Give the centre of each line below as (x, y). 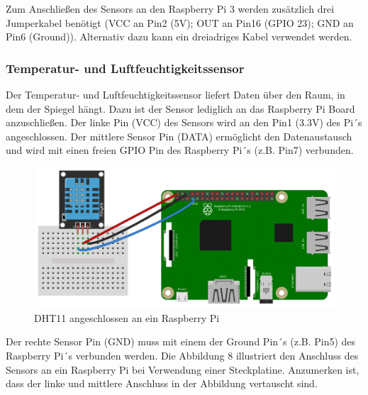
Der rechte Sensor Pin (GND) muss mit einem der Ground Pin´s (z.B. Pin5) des (181, 341)
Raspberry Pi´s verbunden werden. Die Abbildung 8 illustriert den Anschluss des (182, 356)
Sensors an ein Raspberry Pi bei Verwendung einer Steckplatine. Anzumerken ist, (183, 369)
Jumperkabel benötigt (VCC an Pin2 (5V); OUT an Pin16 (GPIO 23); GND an (180, 22)
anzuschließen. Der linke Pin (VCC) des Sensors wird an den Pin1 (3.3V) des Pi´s (184, 122)
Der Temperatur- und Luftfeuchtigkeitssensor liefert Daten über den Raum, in (175, 94)
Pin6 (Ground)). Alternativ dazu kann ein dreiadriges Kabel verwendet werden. (179, 37)
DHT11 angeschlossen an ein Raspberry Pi (127, 317)
